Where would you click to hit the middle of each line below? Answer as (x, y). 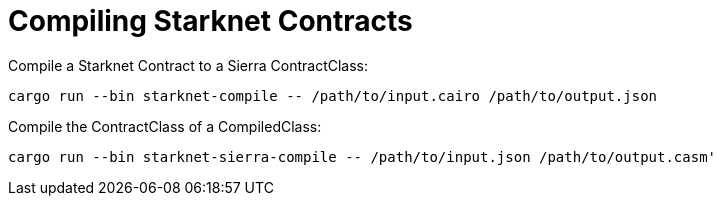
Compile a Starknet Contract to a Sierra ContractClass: (188, 65)
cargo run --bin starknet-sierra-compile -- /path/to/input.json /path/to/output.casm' (362, 156)
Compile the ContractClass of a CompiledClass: (165, 126)
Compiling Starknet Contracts (210, 21)
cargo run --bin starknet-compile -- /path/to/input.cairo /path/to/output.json (333, 95)
